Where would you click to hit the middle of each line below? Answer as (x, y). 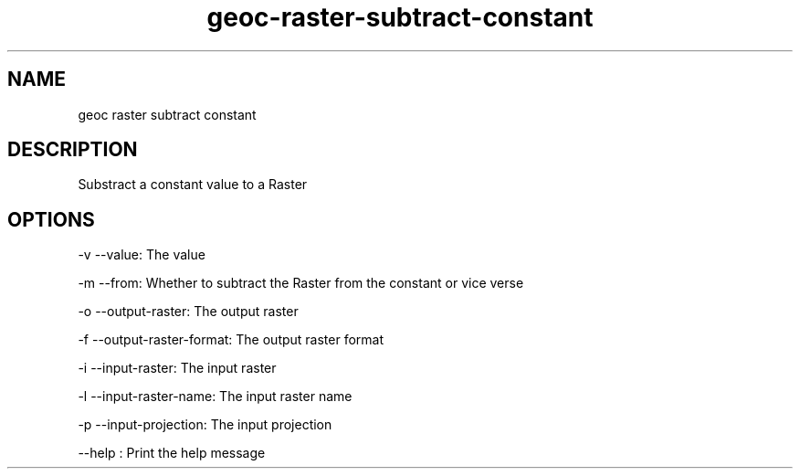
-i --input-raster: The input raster (177, 368)
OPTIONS (51, 219)
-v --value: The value (142, 255)
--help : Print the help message (172, 453)
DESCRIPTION (73, 150)
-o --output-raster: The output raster (188, 312)
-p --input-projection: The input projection (205, 425)
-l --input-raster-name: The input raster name (215, 397)
